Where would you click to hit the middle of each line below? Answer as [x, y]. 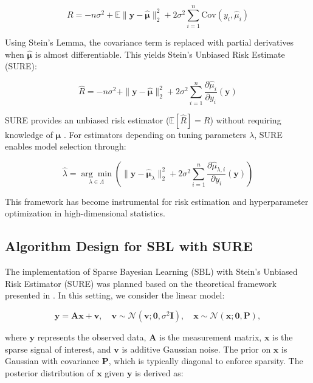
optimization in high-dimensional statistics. [85, 213]
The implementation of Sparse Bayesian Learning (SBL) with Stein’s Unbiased [151, 271]
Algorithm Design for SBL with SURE [129, 246]
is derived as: [159, 372]
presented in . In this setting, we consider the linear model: [115, 295]
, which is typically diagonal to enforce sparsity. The [206, 361]
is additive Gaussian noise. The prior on [196, 349]
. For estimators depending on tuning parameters [155, 134]
